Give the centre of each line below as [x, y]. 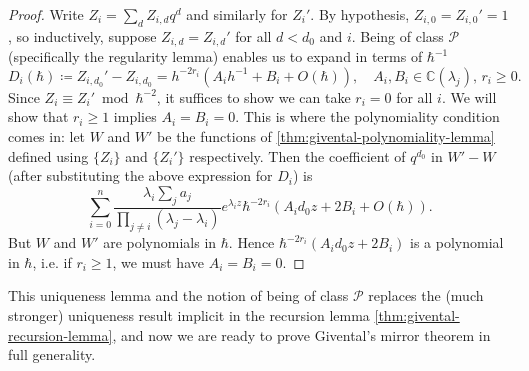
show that [38, 116]
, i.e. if [52, 261]
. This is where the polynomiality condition [367, 116]
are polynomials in [160, 242]
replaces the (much [426, 295]
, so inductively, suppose [82, 35]
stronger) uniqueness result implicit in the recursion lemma [189, 315]
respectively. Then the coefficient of [297, 155]
